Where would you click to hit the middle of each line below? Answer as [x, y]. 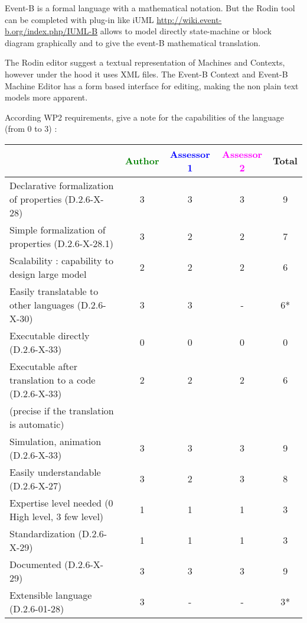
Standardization [43, 533]
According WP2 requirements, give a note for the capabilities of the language [145, 117]
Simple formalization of [58, 229]
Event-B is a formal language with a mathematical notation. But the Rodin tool [150, 8]
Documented [35, 564]
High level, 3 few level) [57, 516]
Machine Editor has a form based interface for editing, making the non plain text [152, 85]
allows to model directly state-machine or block [186, 31]
